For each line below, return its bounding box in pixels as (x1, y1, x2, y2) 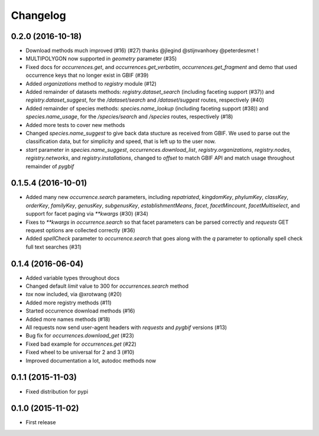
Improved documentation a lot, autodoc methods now (25, 357, 157, 364)
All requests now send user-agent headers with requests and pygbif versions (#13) (25, 324, 227, 331)
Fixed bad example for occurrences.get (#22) (25, 340, 137, 347)
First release (25, 419, 56, 426)
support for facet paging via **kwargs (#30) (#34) (25, 210, 149, 217)
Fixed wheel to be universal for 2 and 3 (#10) (25, 349, 135, 356)
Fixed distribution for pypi (25, 388, 89, 395)
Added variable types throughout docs (25, 274, 120, 281)
